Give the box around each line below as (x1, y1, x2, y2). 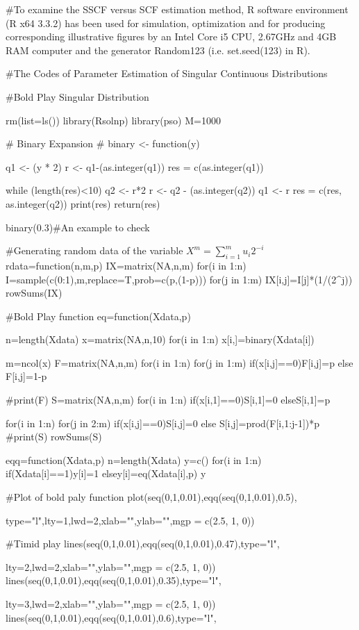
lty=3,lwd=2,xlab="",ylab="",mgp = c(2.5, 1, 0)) (6, 597, 216, 611)
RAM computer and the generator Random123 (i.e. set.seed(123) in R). (6, 42, 310, 57)
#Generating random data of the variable (6, 243, 183, 258)
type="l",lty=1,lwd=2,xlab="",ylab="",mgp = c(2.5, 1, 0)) (6, 513, 255, 527)
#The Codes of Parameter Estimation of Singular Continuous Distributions (6, 66, 328, 81)
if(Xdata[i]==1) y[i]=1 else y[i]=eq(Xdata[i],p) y (6, 466, 206, 481)
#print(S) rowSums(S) (6, 429, 102, 444)
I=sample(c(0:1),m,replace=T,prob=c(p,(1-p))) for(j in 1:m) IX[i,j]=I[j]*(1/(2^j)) (6, 272, 353, 286)
